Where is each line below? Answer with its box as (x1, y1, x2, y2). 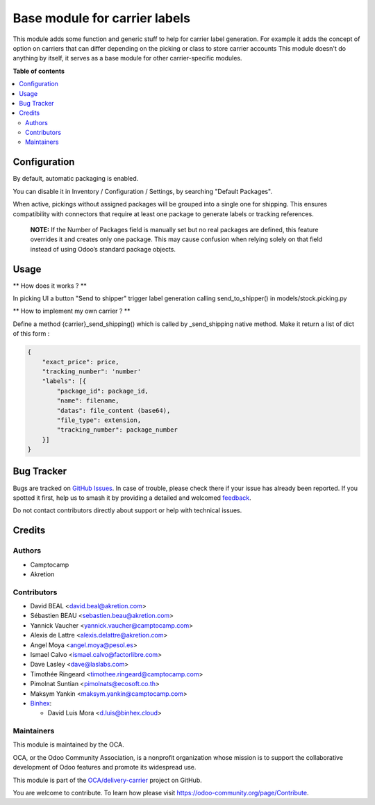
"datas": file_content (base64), (56, 407, 171, 414)
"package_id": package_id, (56, 387, 149, 395)
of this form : (12, 330, 50, 338)
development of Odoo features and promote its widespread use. (12, 763, 197, 772)
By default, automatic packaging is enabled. (12, 174, 139, 183)
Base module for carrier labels (12, 10, 191, 26)
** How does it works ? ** (12, 282, 87, 290)
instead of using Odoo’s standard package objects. (30, 245, 176, 253)
